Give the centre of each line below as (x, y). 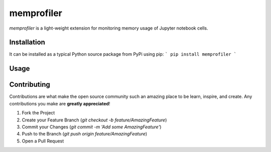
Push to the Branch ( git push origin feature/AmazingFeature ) (85, 134)
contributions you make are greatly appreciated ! (60, 103)
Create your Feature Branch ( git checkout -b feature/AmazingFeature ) (94, 120)
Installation (27, 42)
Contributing (30, 85)
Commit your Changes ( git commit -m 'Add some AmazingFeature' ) (92, 127)
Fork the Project (38, 113)
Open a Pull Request (43, 141)
